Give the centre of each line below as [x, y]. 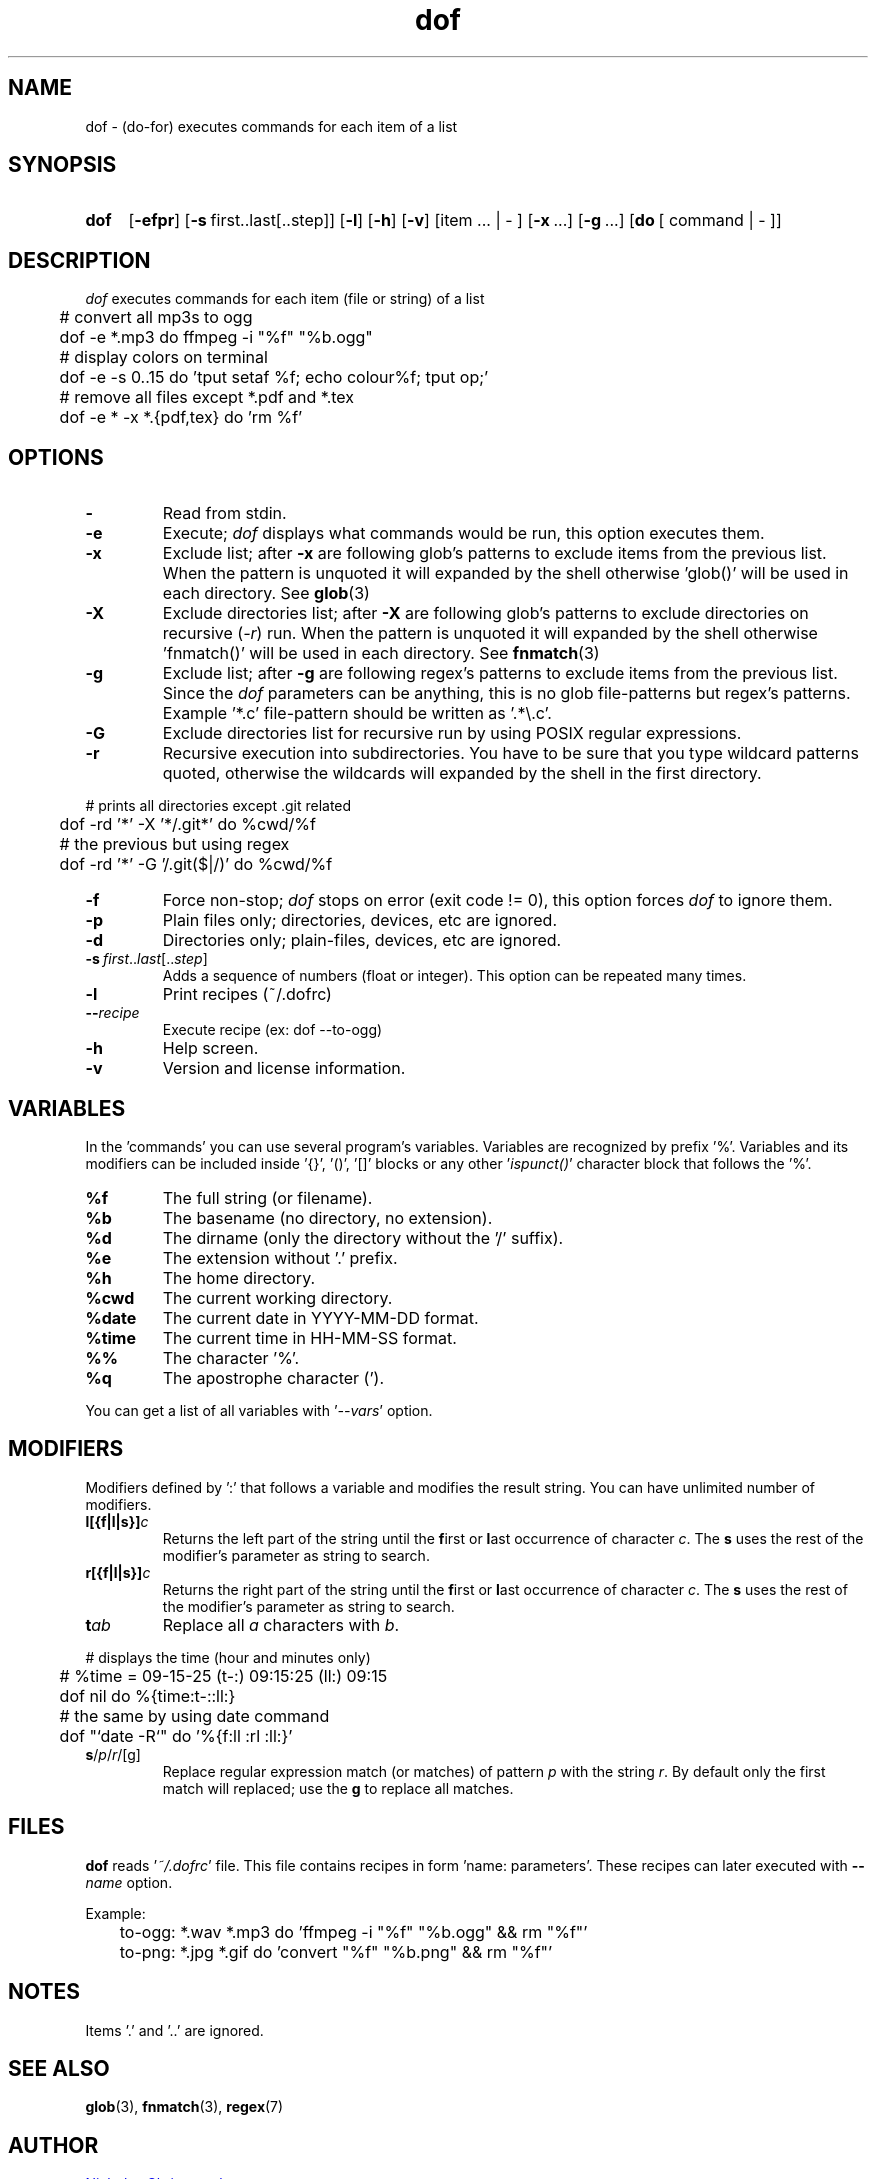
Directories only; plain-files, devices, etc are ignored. [362, 940]
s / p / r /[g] [113, 1754]
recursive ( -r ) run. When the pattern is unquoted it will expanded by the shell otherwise [490, 633]
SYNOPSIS [62, 165]
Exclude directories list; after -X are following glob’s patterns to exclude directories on [485, 613]
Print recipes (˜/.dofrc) [247, 994]
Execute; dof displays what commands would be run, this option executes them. [463, 533]
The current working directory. [277, 1297]
